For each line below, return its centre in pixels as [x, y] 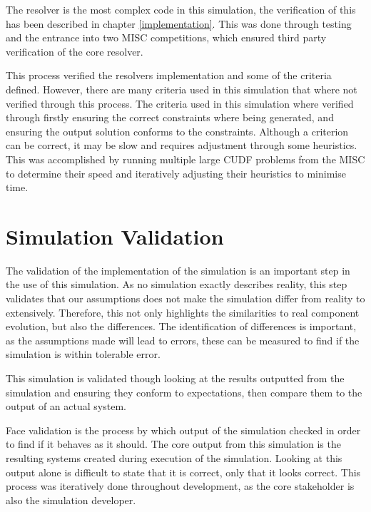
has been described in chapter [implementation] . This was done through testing [179, 23]
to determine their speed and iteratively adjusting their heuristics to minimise [176, 173]
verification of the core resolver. [75, 51]
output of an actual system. [66, 406]
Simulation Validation [115, 236]
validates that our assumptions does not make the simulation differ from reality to [185, 298]
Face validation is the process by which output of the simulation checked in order [183, 430]
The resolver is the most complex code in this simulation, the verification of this [181, 9]
